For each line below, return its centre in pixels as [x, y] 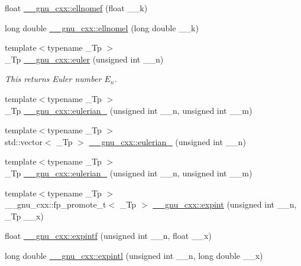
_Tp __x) [24, 216]
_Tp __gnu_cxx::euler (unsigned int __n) [84, 59]
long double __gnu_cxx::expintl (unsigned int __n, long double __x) [134, 255]
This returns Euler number [53, 79]
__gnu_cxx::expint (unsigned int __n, [225, 204]
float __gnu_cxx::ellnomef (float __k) [76, 8]
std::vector [24, 141]
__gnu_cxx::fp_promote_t [56, 204]
